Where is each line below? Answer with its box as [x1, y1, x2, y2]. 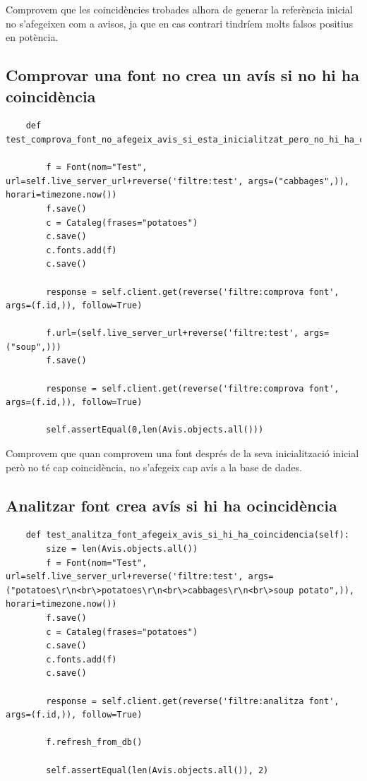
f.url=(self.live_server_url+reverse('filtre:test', [46, 328, 299, 339]
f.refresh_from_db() [46, 737, 143, 748]
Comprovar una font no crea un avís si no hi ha [6, 64, 359, 86]
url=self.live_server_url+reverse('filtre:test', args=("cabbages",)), [6, 176, 349, 186]
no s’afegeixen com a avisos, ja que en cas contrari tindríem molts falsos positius [6, 16, 353, 30]
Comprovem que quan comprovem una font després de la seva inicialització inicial [6, 446, 359, 461]
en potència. [6, 30, 59, 44]
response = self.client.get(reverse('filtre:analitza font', [46, 696, 339, 706]
